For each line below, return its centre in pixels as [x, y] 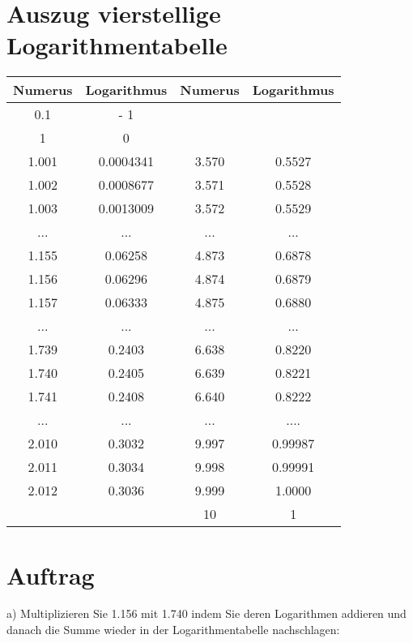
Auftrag [51, 574]
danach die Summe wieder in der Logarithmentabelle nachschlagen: [173, 630]
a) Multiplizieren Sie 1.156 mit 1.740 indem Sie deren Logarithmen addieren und [206, 613]
